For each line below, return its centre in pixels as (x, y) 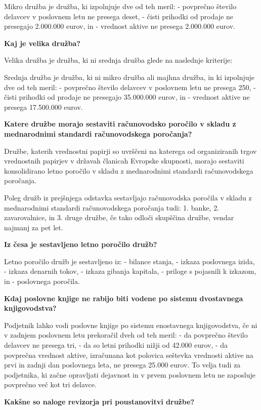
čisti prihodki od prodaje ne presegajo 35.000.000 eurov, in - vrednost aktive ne (127, 97)
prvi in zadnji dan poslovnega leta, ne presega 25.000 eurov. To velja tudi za (122, 365)
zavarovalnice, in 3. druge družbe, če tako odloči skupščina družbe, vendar (119, 217)
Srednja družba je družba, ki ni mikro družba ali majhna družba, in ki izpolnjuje (129, 77)
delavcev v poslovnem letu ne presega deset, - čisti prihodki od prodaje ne (119, 16)
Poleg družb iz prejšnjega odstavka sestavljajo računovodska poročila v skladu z (128, 197)
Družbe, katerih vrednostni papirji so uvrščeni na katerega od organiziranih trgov (130, 151)
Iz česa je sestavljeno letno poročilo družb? (81, 244)
